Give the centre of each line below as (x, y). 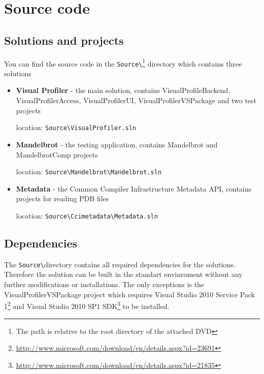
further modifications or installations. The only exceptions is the (104, 284)
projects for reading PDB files (62, 198)
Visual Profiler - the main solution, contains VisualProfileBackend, (123, 90)
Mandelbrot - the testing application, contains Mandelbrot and (117, 144)
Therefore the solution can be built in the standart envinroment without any (123, 274)
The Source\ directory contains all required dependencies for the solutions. (120, 264)
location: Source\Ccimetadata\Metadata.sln (87, 215)
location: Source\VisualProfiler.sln (76, 127)
